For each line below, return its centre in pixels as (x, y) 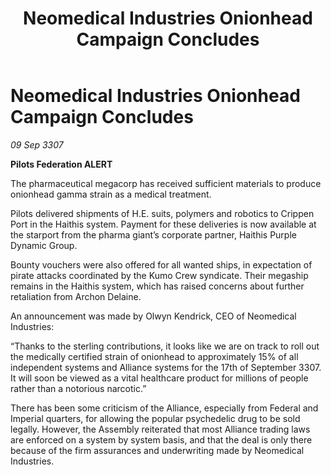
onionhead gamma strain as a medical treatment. (111, 194)
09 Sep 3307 (37, 144)
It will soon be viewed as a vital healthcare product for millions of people (159, 378)
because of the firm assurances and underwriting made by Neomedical (157, 450)
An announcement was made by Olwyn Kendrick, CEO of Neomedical (153, 316)
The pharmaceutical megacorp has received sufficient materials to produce (166, 183)
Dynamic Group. (44, 245)
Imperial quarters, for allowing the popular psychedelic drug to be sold (155, 418)
